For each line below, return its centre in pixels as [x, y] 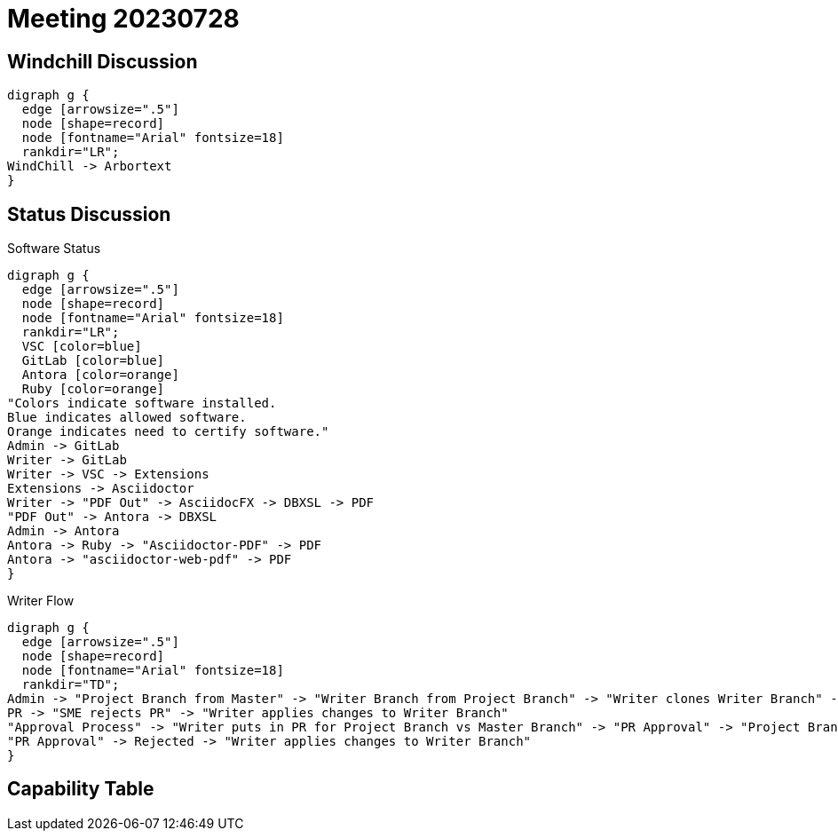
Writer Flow [41, 601]
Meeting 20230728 [123, 19]
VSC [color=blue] [82, 347]
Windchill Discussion [103, 61]
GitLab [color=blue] [93, 361]
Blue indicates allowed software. [127, 418]
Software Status [54, 249]
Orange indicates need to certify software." [168, 432]
